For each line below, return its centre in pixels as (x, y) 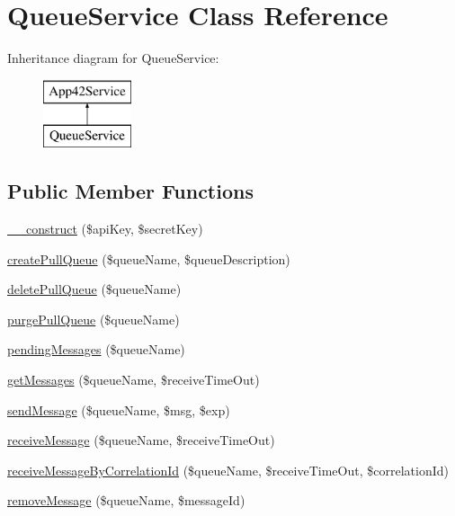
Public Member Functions (130, 191)
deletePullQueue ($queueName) (94, 289)
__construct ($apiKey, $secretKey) (105, 229)
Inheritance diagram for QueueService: (113, 58)
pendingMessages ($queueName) (96, 349)
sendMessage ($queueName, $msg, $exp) (119, 409)
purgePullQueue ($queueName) (94, 319)
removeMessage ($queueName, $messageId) (126, 500)
